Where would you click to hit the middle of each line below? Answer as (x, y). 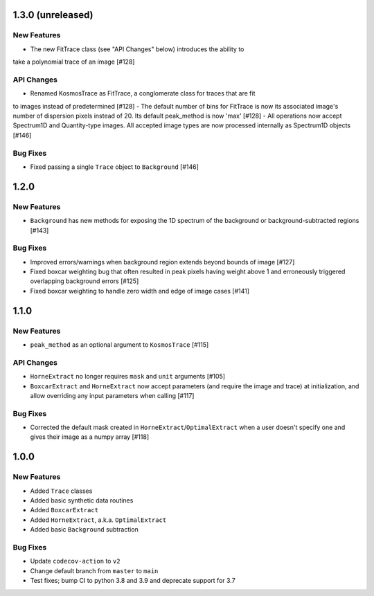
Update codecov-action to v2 (75, 561)
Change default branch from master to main (94, 570)
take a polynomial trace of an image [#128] (74, 62)
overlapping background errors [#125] (84, 281)
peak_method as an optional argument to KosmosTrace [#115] (119, 345)
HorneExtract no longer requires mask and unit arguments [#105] (127, 377)
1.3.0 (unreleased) (53, 15)
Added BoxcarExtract (64, 510)
